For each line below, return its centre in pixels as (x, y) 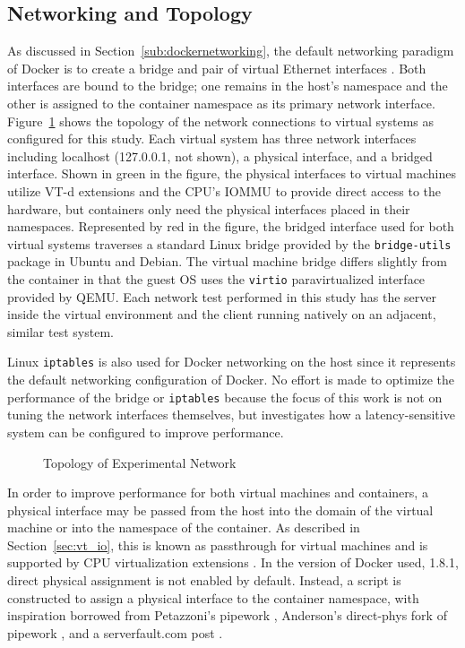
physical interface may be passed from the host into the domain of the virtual (220, 510)
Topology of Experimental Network (140, 462)
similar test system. (60, 331)
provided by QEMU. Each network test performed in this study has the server (222, 296)
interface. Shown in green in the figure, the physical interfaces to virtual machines (232, 173)
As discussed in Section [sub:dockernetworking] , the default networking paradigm (231, 51)
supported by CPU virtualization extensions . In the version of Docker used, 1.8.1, (233, 562)
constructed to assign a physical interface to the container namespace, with (213, 597)
